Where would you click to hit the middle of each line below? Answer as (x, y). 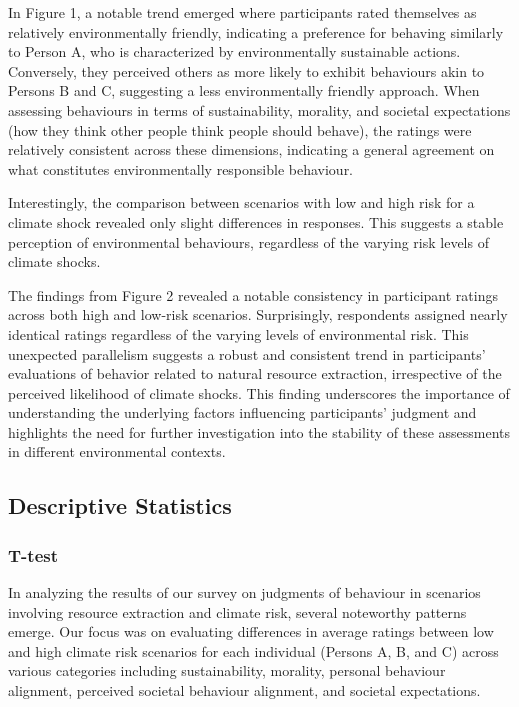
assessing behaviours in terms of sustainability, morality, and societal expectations (259, 109)
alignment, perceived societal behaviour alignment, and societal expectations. (244, 690)
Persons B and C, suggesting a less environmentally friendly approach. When (244, 90)
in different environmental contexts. (117, 451)
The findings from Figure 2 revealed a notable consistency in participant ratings (253, 294)
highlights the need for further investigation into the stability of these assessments (259, 431)
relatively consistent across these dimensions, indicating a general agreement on (251, 149)
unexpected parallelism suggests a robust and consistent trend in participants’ (247, 353)
